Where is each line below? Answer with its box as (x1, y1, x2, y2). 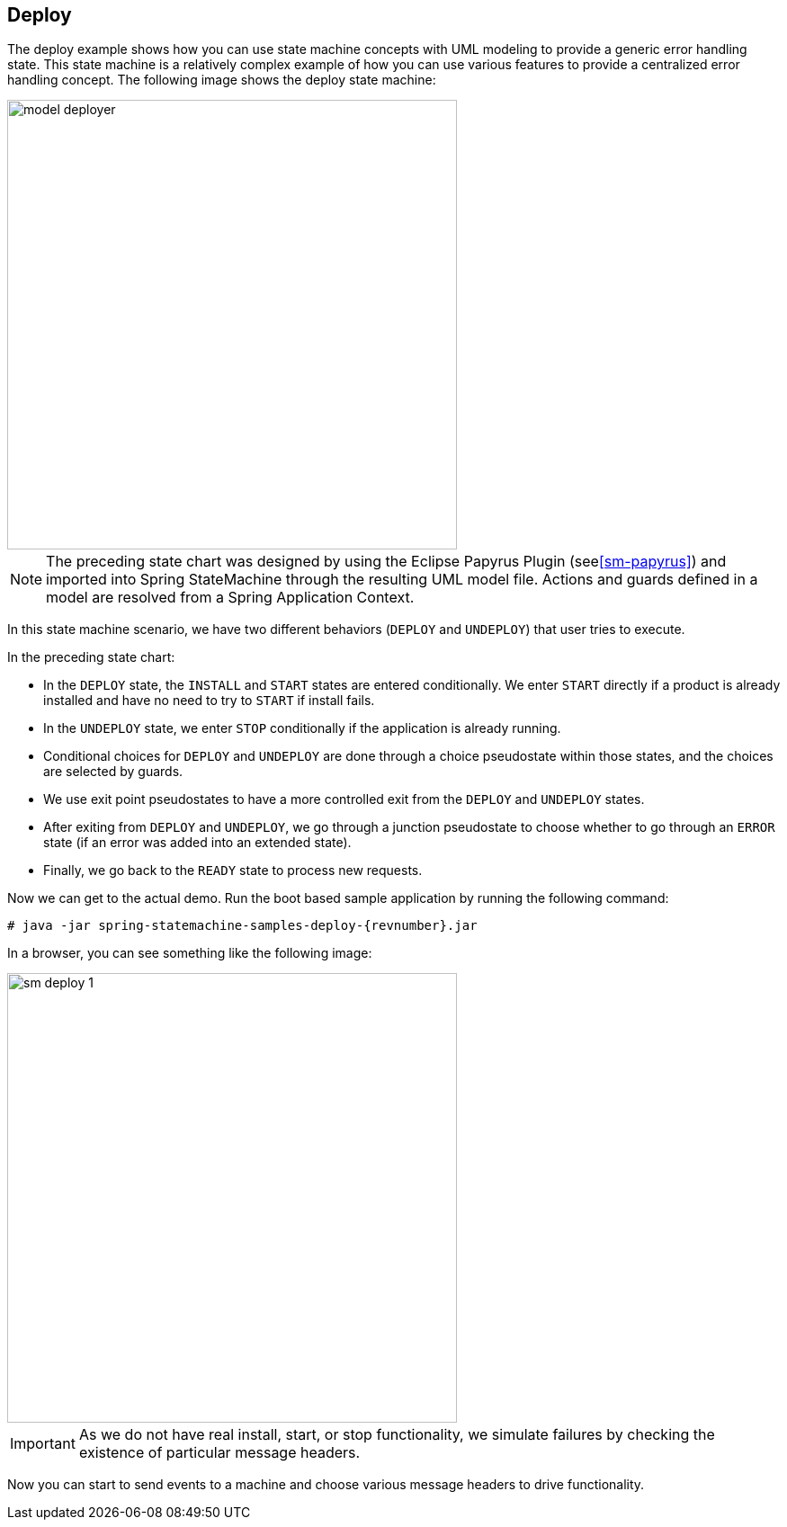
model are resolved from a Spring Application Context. (46, 588, 415, 607)
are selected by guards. (43, 763, 183, 780)
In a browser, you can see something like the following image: (7, 945, 372, 961)
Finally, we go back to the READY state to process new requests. (43, 862, 423, 879)
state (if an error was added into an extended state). (43, 835, 352, 851)
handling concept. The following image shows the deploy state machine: (7, 72, 436, 88)
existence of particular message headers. (78, 1443, 361, 1462)
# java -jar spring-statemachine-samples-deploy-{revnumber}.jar (7, 918, 478, 933)
